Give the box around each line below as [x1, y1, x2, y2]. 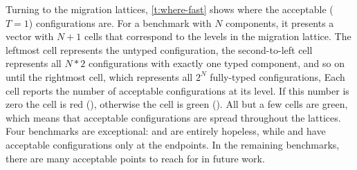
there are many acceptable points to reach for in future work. [6, 151, 265, 165]
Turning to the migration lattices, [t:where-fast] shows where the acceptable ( [6, 2, 333, 16]
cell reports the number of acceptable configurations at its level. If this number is [6, 83, 349, 97]
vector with [6, 29, 54, 44]
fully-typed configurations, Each [210, 69, 345, 84]
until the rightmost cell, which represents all [6, 69, 193, 84]
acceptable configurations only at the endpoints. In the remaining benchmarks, [6, 137, 340, 151]
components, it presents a [226, 15, 334, 30]
